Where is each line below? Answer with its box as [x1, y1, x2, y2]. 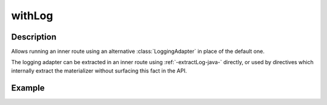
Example [11, 83, 45, 93]
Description [11, 32, 57, 42]
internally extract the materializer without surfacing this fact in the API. [11, 67, 187, 74]
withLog [11, 9, 53, 22]
